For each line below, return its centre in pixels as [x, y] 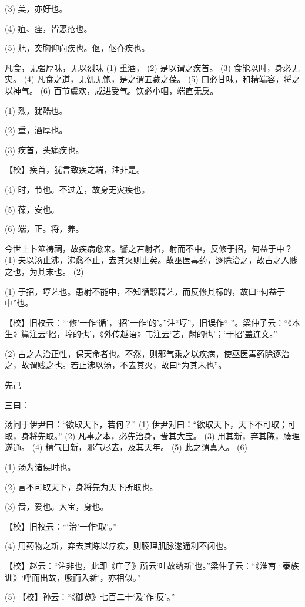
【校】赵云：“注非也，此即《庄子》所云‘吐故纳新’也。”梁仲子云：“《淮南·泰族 [152, 565]
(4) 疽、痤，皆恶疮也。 [48, 28]
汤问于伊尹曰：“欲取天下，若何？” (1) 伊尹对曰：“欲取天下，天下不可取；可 [150, 424]
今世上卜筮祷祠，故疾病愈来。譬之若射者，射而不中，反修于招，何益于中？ [149, 248]
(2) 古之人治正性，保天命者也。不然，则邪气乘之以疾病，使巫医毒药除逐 [143, 353]
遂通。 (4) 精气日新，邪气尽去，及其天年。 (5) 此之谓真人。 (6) [126, 447]
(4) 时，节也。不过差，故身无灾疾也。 [77, 189]
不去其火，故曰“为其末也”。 [173, 365]
